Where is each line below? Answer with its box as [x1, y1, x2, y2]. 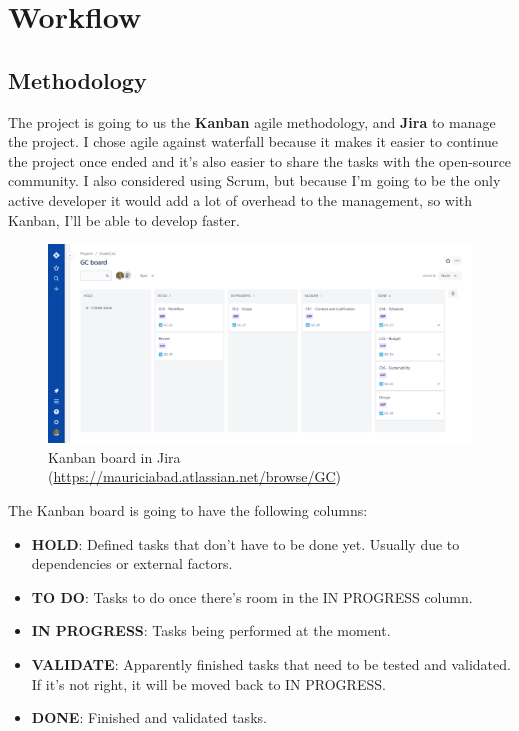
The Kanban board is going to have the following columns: [8, 500, 368, 521]
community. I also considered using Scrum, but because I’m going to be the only [8, 170, 501, 191]
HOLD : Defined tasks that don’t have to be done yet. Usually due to [31, 533, 460, 554]
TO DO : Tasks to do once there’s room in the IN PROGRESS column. [31, 586, 473, 607]
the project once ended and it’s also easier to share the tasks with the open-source [8, 150, 512, 171]
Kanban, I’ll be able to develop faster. [8, 209, 240, 230]
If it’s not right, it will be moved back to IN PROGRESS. [31, 673, 386, 694]
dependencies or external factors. [31, 553, 233, 574]
